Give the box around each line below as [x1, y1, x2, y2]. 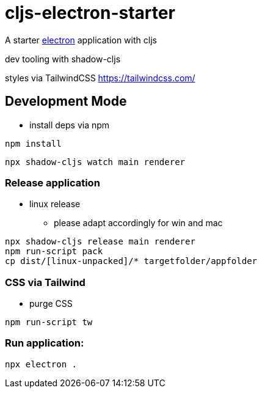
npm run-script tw [5, 317, 93, 328]
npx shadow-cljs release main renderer [5, 237, 195, 247]
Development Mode [5, 94, 127, 109]
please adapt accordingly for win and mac [54, 218, 223, 229]
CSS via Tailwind [5, 276, 86, 288]
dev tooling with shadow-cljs [5, 53, 121, 64]
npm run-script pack [5, 246, 103, 257]
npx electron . [5, 359, 78, 369]
